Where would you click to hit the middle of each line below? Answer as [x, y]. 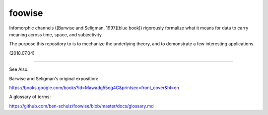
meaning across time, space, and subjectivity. [56, 34]
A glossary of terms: [30, 97]
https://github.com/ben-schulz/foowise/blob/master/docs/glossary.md [81, 106]
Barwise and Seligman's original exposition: [54, 78]
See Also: [19, 69]
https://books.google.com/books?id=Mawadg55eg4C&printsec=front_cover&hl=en [94, 88]
